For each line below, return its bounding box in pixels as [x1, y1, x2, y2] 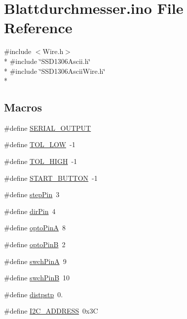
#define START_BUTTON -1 [4, 172, 98, 183]
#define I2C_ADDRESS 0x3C [4, 306, 98, 316]
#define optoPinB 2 [4, 239, 66, 250]
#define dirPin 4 [4, 206, 56, 216]
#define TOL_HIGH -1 [4, 156, 77, 166]
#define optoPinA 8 [4, 222, 66, 233]
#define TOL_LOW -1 [4, 139, 75, 150]
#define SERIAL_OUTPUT [4, 122, 91, 133]
